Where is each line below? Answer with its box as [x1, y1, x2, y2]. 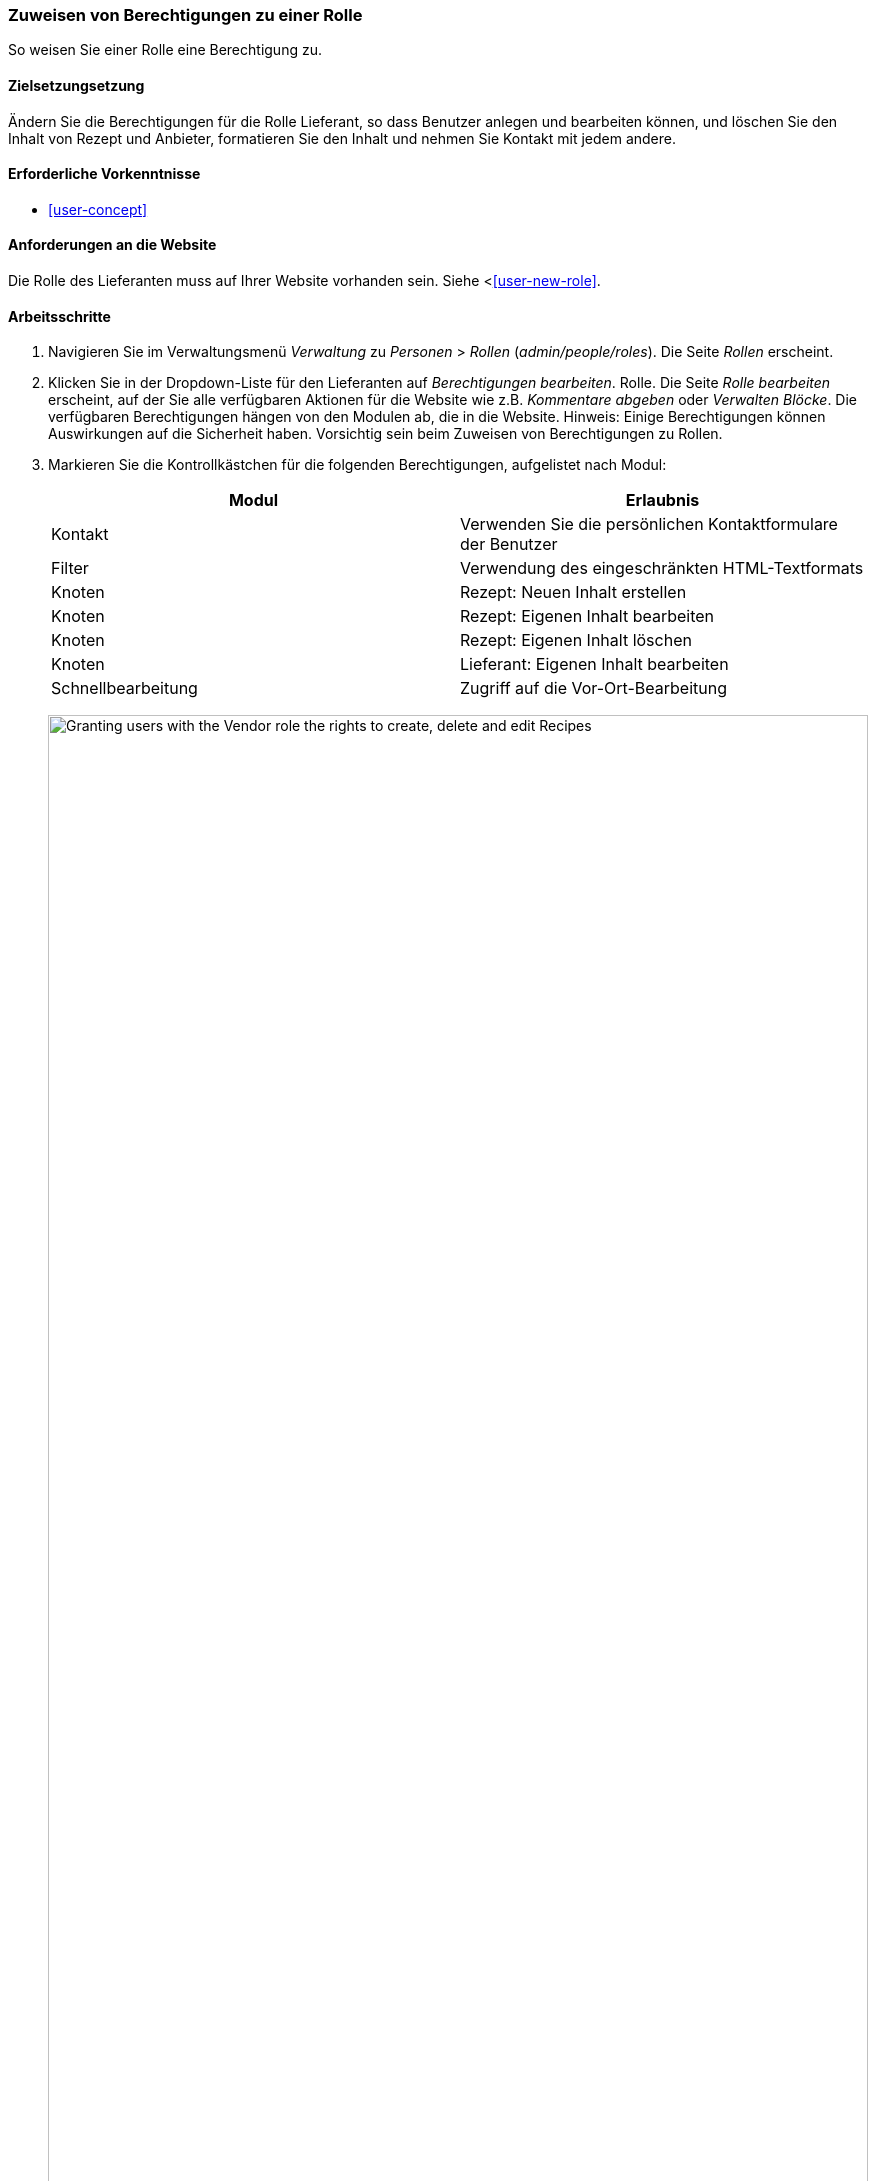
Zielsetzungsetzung [8, 76, 145, 94]
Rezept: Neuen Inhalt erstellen [460, 582, 687, 603]
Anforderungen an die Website [8, 236, 217, 254]
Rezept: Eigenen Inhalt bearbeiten [460, 606, 715, 627]
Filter [51, 558, 89, 579]
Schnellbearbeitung [51, 678, 198, 699]
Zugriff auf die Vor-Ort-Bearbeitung [460, 678, 728, 699]
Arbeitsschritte [8, 307, 111, 325]
